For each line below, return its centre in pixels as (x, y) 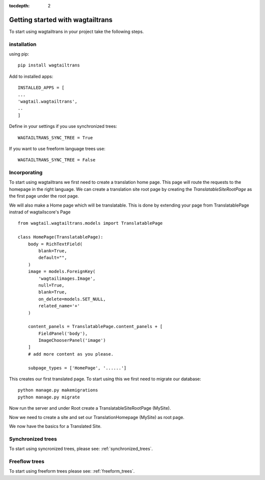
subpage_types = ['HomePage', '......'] (77, 368)
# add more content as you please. (71, 354)
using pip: (19, 54)
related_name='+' (59, 306)
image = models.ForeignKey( (62, 271)
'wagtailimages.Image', (67, 278)
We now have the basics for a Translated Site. (55, 426)
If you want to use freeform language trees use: (57, 149)
